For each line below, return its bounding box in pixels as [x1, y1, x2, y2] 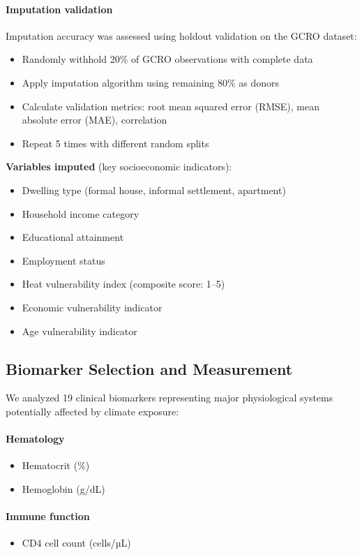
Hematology [6, 431, 65, 446]
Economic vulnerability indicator [22, 299, 163, 314]
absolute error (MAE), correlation [22, 112, 167, 127]
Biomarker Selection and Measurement [6, 357, 293, 379]
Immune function [6, 509, 90, 524]
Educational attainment [22, 230, 124, 244]
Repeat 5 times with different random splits [22, 135, 209, 150]
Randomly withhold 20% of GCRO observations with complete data [22, 52, 313, 66]
